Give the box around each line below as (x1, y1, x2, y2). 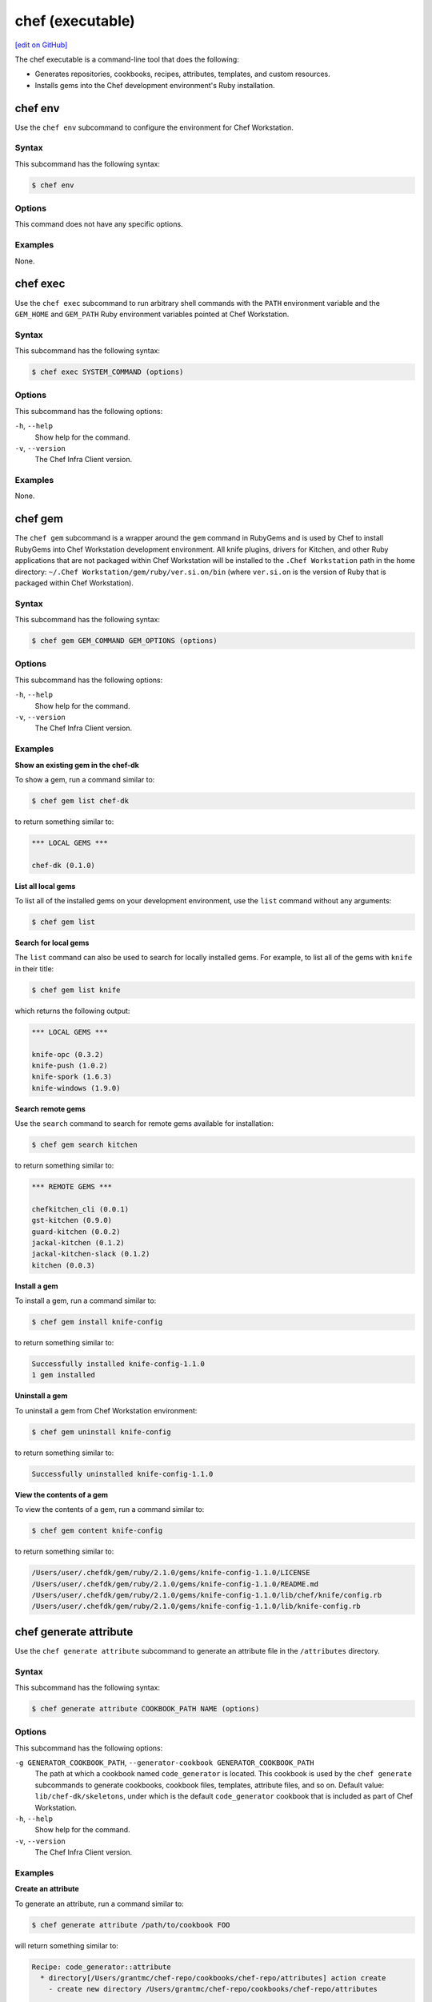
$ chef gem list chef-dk (31, 796, 130, 805)
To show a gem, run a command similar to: (14, 774, 155, 784)
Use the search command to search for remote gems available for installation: (14, 1119, 274, 1128)
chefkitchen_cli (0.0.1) (31, 1204, 130, 1213)
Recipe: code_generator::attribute (31, 1962, 171, 1972)
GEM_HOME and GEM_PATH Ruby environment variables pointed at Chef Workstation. (14, 309, 290, 319)
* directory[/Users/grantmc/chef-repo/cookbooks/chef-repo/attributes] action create (40, 1974, 386, 1983)
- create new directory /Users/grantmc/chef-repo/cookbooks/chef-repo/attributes (48, 1984, 378, 1994)
